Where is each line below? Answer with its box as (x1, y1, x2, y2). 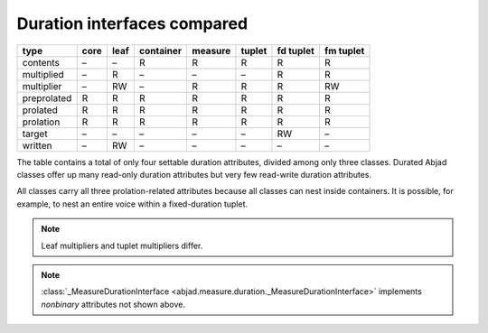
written (22, 139, 52, 152)
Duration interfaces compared (16, 14, 249, 33)
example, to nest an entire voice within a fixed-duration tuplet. (16, 199, 249, 209)
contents (22, 56, 61, 69)
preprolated (22, 91, 72, 104)
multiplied (22, 68, 65, 80)
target (22, 127, 49, 140)
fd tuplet (277, 44, 315, 57)
